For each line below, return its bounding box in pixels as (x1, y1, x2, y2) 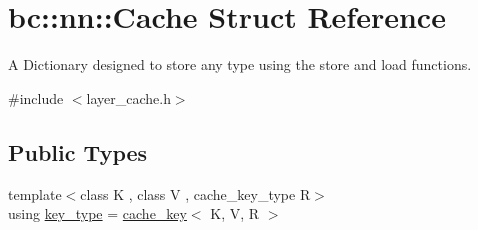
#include (8, 87, 64, 108)
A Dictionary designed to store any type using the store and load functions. (8, 54, 472, 75)
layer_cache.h (86, 87, 171, 108)
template (8, 183, 62, 204)
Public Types (8, 136, 148, 167)
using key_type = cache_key (8, 203, 187, 224)
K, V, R (210, 203, 260, 224)
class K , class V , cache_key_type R (80, 183, 311, 204)
